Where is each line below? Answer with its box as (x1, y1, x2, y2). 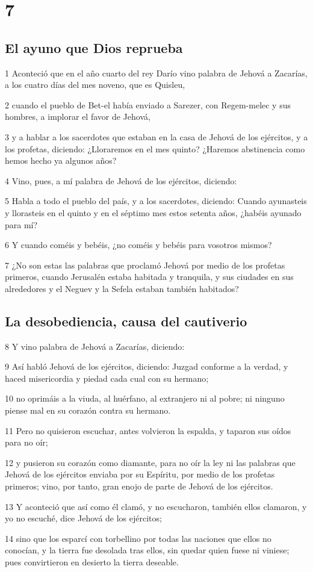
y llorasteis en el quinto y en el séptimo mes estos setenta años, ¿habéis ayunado (5, 206, 302, 219)
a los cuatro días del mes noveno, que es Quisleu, (5, 78, 185, 91)
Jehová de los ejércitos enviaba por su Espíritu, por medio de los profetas (5, 468, 275, 480)
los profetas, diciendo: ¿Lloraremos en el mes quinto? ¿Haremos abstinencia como (5, 142, 305, 155)
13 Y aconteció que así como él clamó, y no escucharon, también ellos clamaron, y (5, 500, 307, 512)
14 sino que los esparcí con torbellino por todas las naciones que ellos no (5, 532, 271, 544)
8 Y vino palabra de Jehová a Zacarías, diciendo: (5, 340, 185, 352)
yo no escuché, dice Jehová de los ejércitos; (5, 512, 162, 524)
